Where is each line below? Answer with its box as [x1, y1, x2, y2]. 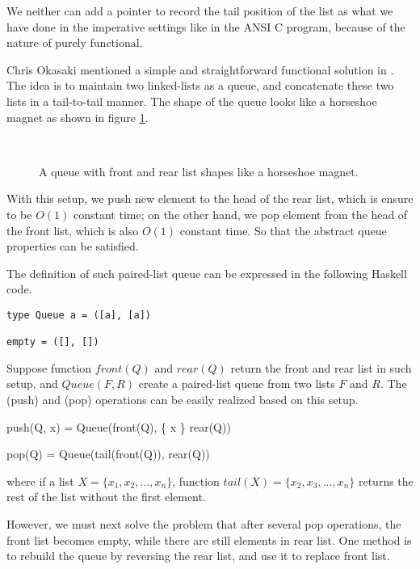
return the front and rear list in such [230, 359, 412, 376]
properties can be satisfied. [6, 238, 139, 255]
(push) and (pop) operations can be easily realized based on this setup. [6, 391, 359, 408]
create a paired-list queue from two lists [138, 375, 335, 392]
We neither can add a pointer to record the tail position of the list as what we [6, 2, 393, 19]
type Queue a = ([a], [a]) [6, 309, 151, 321]
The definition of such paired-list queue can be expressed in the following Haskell [6, 264, 407, 281]
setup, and [6, 375, 58, 392]
